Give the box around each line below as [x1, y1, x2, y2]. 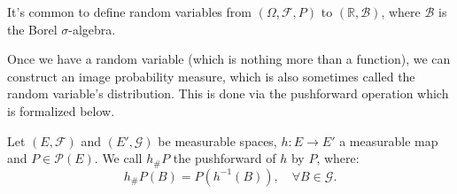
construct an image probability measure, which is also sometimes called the [7, 66, 415, 85]
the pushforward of [173, 149, 276, 167]
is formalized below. [7, 101, 115, 120]
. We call [94, 149, 143, 167]
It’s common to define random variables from [7, 3, 252, 20]
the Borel [7, 19, 58, 38]
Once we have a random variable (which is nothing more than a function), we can [7, 50, 451, 68]
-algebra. [68, 19, 116, 38]
